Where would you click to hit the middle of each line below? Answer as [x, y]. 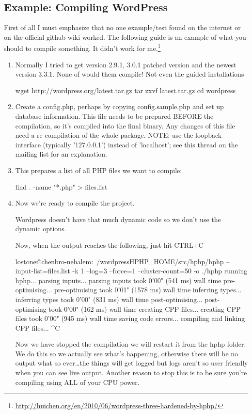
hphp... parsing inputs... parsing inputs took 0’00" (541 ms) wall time [118, 280]
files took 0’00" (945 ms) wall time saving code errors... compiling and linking [130, 318]
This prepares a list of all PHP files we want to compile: [99, 170]
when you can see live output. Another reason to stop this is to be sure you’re [131, 373]
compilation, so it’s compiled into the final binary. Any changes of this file [125, 125]
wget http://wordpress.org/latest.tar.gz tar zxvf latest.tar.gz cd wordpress [126, 90]
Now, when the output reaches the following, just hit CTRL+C [109, 245]
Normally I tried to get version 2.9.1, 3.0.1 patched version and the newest [126, 64]
